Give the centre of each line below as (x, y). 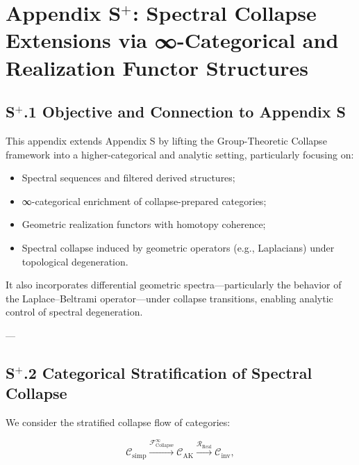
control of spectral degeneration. (74, 312)
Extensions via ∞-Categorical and (172, 40)
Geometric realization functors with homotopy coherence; (144, 224)
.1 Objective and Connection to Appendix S (185, 112)
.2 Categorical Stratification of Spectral (168, 372)
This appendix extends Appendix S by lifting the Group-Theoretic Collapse (166, 140)
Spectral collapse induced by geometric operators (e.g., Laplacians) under (178, 247)
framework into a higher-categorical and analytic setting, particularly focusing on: (180, 154)
